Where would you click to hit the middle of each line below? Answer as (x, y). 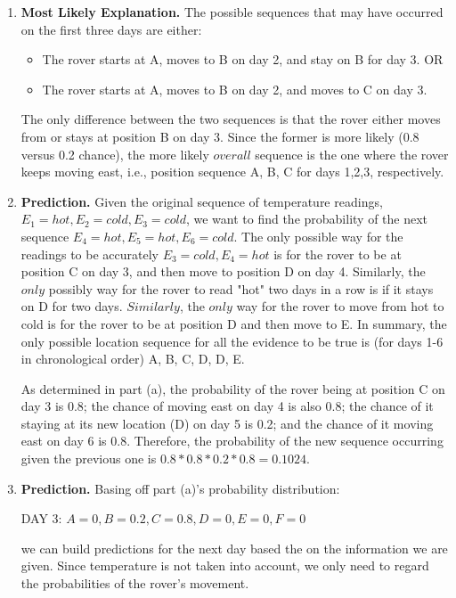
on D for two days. (72, 306)
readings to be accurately (90, 254)
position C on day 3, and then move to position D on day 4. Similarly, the (223, 271)
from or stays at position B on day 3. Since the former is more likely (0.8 (220, 136)
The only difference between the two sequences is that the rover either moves (231, 119)
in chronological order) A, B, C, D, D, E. (133, 359)
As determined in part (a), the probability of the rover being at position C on (233, 388)
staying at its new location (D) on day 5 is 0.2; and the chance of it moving (227, 423)
